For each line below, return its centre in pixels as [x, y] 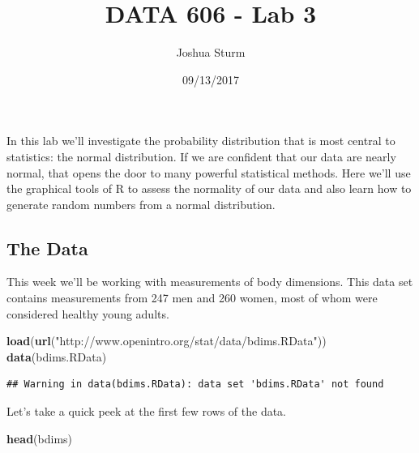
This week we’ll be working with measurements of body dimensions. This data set [210, 282]
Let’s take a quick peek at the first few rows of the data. [147, 411]
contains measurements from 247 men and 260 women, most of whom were [192, 298]
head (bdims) [40, 438]
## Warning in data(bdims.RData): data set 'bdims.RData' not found [195, 385]
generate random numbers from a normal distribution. [141, 204]
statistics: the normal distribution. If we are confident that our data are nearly [201, 156]
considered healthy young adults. [88, 313]
